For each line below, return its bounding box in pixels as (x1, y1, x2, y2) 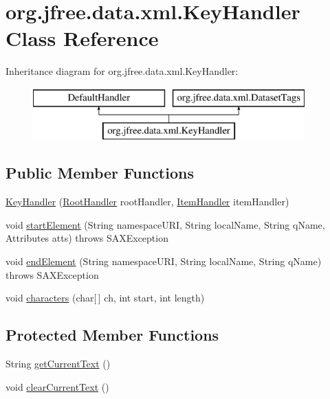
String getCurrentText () (5, 356, 111, 371)
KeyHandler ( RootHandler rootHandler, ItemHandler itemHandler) (5, 194, 289, 209)
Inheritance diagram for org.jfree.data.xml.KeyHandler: (5, 64, 239, 78)
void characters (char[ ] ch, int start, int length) (5, 290, 205, 305)
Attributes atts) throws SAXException (5, 231, 168, 245)
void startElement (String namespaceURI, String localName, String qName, (5, 217, 325, 231)
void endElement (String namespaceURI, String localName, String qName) (5, 254, 322, 269)
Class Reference (5, 24, 159, 52)
